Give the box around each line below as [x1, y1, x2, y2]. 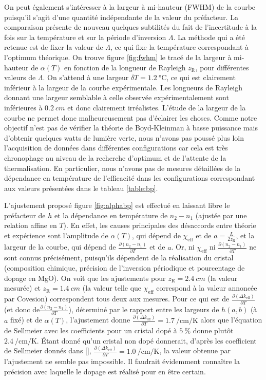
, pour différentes [195, 62, 249, 72]
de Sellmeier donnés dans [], [4, 345, 91, 356]
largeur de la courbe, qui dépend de [4, 241, 116, 252]
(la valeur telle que [82, 282, 142, 293]
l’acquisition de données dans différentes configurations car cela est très [4, 142, 228, 153]
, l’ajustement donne [66, 314, 130, 325]
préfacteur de [4, 210, 46, 220]
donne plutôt [193, 325, 234, 336]
